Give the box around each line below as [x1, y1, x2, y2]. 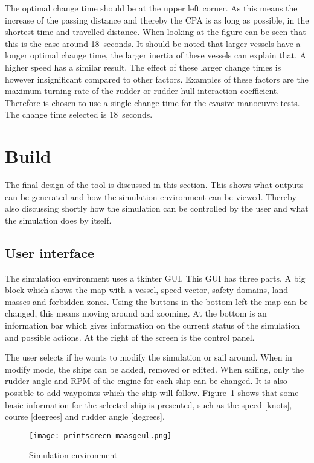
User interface [5, 243, 94, 262]
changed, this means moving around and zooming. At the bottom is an [5, 307, 267, 320]
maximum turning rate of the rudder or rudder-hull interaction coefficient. [5, 84, 280, 97]
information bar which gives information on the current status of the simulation [5, 319, 300, 332]
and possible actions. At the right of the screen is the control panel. [5, 330, 255, 343]
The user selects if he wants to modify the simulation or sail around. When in [5, 351, 292, 364]
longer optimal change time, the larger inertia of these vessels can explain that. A [5, 49, 306, 61]
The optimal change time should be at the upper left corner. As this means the [5, 2, 298, 14]
